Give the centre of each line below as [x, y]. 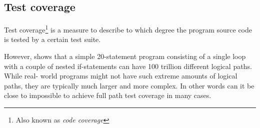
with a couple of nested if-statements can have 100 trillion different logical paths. [128, 66]
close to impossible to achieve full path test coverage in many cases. [108, 95]
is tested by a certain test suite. [52, 39]
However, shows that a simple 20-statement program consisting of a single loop [125, 56]
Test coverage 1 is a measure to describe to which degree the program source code [128, 29]
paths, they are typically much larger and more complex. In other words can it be [129, 85]
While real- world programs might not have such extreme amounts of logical [121, 76]
